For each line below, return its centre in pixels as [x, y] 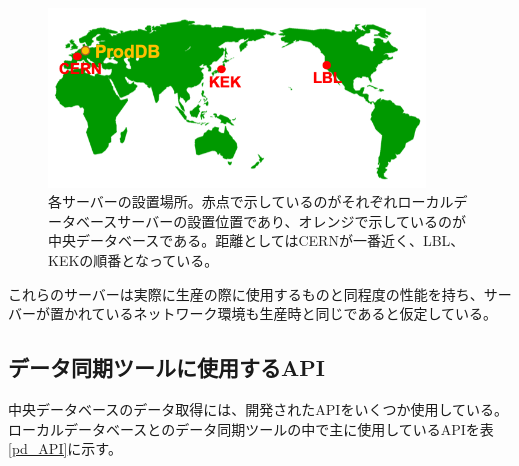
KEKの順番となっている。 [133, 259]
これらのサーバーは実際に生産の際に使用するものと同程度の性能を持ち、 [246, 293]
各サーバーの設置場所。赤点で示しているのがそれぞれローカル [251, 201]
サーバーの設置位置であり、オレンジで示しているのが [292, 220]
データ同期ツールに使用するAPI [166, 367]
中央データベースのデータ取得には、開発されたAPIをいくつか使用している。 [258, 408]
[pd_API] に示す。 [65, 448]
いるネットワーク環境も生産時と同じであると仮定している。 [301, 313]
